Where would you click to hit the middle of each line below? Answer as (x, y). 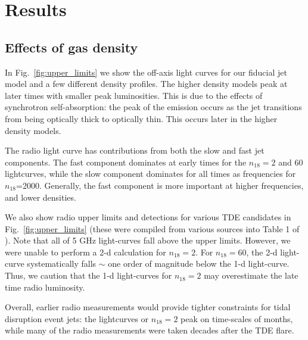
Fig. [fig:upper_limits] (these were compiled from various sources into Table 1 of (152, 228)
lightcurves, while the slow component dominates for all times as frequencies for (150, 174)
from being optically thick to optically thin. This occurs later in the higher (141, 118)
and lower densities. (41, 197)
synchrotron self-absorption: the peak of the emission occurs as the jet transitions (153, 107)
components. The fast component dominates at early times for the (126, 162)
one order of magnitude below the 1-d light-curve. (199, 263)
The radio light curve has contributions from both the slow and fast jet (135, 150)
